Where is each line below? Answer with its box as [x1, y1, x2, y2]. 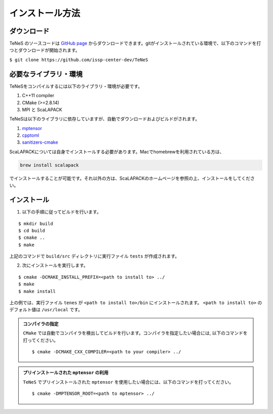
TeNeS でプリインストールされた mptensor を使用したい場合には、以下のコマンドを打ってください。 [23, 379, 234, 385]
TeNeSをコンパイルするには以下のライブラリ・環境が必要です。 [9, 83, 143, 89]
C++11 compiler [22, 93, 55, 99]
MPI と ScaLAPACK [22, 106, 63, 112]
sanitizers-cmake [22, 139, 58, 145]
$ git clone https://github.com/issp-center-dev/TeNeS [9, 57, 149, 63]
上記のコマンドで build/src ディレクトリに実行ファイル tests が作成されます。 [9, 253, 179, 259]
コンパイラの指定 [23, 320, 59, 326]
